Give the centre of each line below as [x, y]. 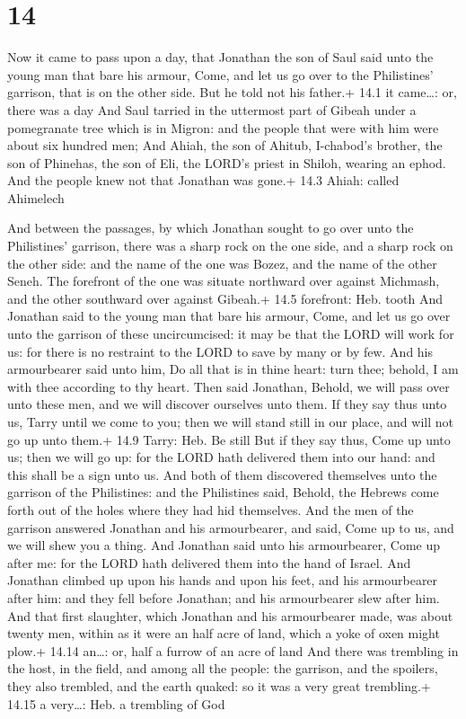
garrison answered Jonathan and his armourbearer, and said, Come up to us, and [231, 527]
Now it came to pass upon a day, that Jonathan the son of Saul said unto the [220, 57]
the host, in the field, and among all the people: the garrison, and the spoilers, [223, 668]
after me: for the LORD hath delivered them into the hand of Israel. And [209, 562]
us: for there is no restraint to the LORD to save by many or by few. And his [220, 351]
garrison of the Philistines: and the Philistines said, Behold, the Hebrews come [223, 492]
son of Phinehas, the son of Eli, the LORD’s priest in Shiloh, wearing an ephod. [227, 162]
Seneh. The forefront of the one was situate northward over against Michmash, [224, 281]
